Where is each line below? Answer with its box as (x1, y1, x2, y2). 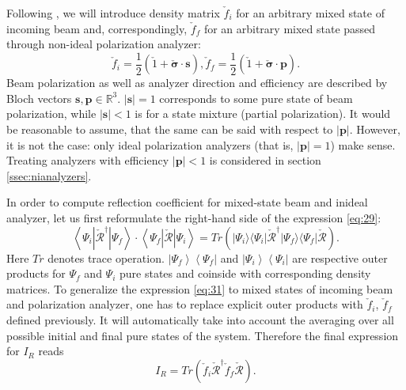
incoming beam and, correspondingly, (6, 20, 188, 36)
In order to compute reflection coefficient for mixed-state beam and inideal (6, 194, 368, 210)
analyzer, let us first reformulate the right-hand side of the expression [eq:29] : (6, 210, 381, 225)
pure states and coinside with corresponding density (120, 265, 371, 282)
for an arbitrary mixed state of (236, 5, 385, 21)
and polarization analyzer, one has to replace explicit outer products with (6, 296, 363, 312)
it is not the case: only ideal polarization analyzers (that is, (6, 136, 294, 153)
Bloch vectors (6, 89, 72, 106)
